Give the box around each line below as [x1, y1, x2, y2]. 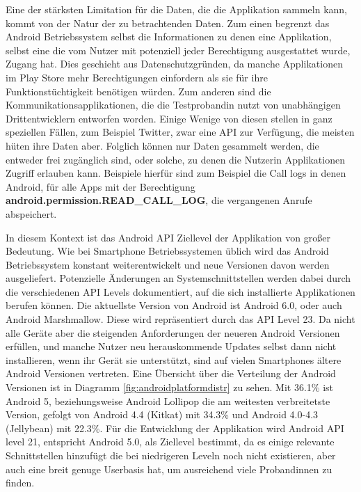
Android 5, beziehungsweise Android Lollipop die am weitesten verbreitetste [6, 393, 330, 408]
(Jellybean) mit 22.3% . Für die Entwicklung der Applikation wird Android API [6, 420, 344, 435]
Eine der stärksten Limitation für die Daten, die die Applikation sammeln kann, [6, 2, 347, 16]
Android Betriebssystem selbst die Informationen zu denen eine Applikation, [6, 29, 332, 44]
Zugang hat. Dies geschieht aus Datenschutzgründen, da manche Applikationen [6, 56, 343, 71]
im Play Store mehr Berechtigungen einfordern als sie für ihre [6, 70, 268, 84]
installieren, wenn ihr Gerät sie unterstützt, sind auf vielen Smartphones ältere [6, 352, 342, 367]
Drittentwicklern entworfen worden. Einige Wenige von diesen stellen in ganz [6, 111, 332, 125]
